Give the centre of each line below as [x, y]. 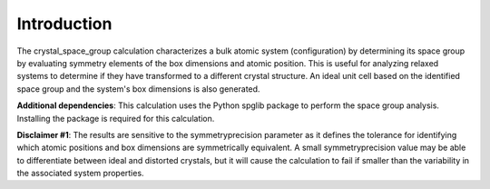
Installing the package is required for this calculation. [116, 118]
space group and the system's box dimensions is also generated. [138, 89]
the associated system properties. [80, 174]
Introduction [64, 24]
